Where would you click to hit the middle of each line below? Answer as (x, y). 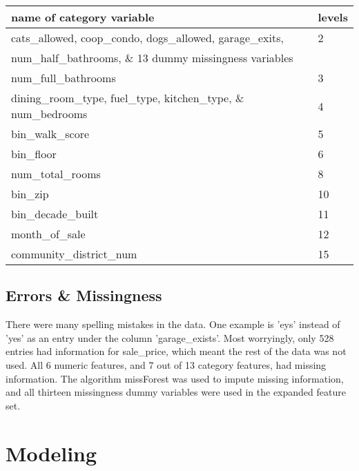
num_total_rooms (56, 174)
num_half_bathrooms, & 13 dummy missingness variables (152, 58)
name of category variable (83, 17)
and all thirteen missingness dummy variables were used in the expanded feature (176, 392)
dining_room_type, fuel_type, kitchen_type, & (128, 98)
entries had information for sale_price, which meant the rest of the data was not (176, 351)
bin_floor (34, 154)
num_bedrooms (49, 114)
